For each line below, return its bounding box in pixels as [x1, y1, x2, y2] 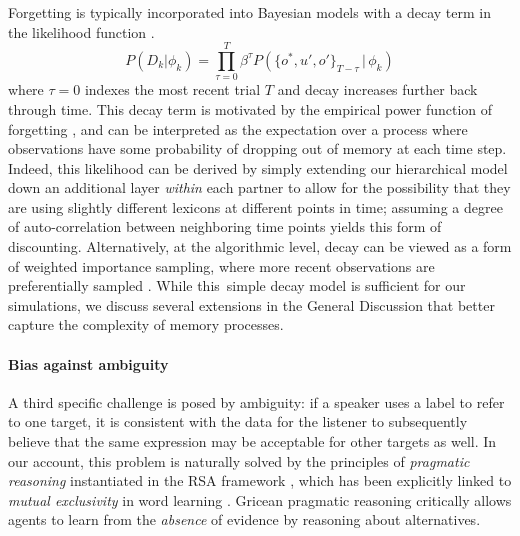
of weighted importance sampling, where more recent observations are [8, 255, 435, 276]
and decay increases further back [277, 79, 478, 100]
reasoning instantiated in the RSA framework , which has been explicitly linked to [8, 470, 512, 491]
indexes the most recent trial [84, 79, 261, 100]
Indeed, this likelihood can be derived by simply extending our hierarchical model [8, 157, 508, 178]
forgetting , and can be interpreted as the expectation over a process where [8, 118, 468, 139]
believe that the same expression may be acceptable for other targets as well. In [8, 431, 497, 452]
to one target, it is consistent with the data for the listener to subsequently [8, 411, 468, 432]
